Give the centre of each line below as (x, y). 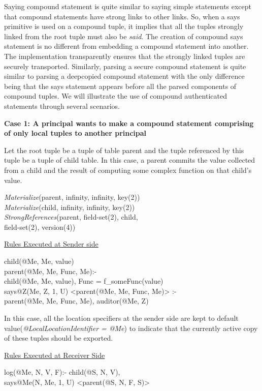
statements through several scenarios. (62, 106)
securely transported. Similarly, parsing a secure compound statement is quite (125, 66)
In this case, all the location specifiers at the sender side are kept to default (121, 318)
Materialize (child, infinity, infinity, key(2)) (70, 207)
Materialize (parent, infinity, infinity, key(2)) (72, 197)
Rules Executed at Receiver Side (55, 355)
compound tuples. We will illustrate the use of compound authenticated (116, 96)
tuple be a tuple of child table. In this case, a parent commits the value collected (130, 160)
